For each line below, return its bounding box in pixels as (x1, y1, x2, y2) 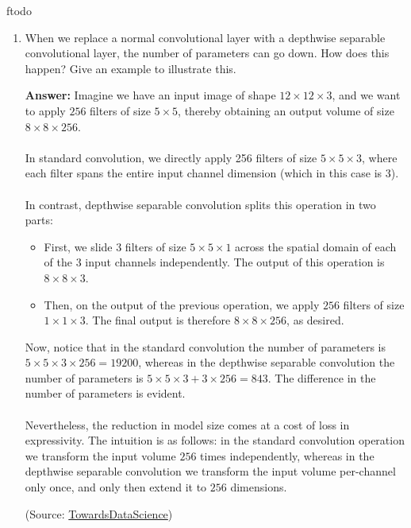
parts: (25, 212, 53, 228)
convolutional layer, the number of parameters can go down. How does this (25, 45, 390, 61)
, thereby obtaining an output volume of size (178, 102, 394, 118)
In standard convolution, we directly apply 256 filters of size (25, 149, 317, 165)
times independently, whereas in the (200, 447, 375, 464)
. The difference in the (267, 369, 376, 386)
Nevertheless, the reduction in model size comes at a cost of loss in (25, 416, 350, 433)
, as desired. (286, 312, 344, 328)
